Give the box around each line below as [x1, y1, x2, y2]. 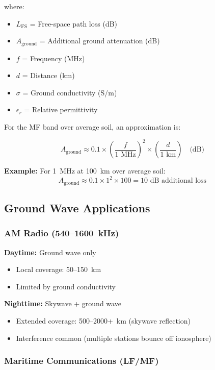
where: [4, 1, 24, 11]
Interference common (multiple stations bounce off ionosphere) [16, 332, 211, 343]
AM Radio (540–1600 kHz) [4, 227, 119, 239]
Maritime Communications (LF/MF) [4, 354, 159, 367]
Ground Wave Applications [4, 200, 150, 216]
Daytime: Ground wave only [4, 246, 96, 257]
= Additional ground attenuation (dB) [39, 35, 160, 46]
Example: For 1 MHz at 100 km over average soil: [4, 165, 166, 176]
